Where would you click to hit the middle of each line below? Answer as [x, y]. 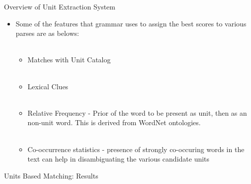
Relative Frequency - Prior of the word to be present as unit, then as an [137, 112]
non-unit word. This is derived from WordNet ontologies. [114, 122]
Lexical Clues [48, 86]
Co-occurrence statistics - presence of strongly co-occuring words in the [136, 149]
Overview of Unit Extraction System [60, 6]
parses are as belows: [47, 33]
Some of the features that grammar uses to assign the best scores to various [131, 23]
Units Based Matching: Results [51, 175]
